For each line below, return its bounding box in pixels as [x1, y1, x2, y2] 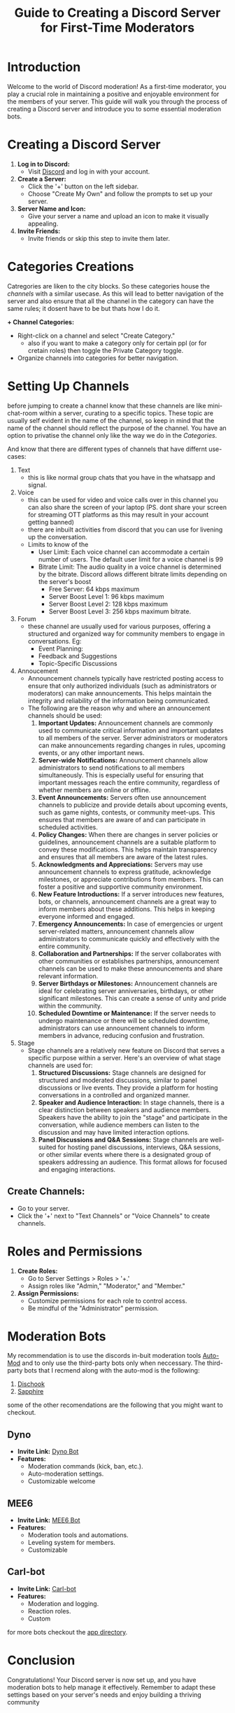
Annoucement [17, 667, 59, 675]
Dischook [17, 1380, 45, 1388]
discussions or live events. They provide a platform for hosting [38, 1083, 218, 1092]
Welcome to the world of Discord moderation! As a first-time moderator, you [7, 82, 227, 90]
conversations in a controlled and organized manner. [38, 1090, 190, 1099]
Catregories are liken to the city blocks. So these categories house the [7, 282, 210, 290]
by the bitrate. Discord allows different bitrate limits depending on [38, 569, 227, 578]
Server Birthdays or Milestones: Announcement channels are [38, 979, 218, 987]
